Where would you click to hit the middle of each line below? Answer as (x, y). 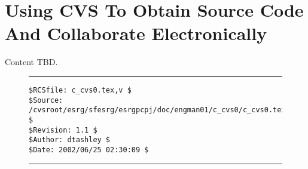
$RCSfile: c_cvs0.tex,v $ (80, 90)
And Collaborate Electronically (136, 33)
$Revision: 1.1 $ (63, 130)
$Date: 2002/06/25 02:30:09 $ (89, 150)
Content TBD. (31, 62)
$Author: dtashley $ (70, 140)
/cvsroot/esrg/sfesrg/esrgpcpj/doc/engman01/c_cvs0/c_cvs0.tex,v (161, 110)
